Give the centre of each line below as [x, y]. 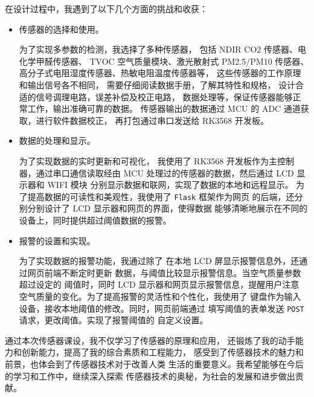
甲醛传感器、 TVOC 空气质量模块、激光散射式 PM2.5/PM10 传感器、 [172, 61]
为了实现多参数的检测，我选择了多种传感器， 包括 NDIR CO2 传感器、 [158, 49]
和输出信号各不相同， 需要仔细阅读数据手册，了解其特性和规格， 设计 [157, 84]
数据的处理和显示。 [57, 140]
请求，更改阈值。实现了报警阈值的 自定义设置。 [114, 320]
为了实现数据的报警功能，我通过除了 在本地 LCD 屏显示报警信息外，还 [159, 261]
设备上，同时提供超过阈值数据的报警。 [95, 220]
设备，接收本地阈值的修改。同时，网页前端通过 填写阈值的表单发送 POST [162, 308]
